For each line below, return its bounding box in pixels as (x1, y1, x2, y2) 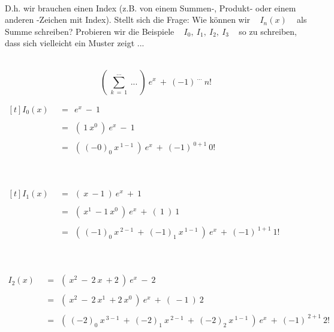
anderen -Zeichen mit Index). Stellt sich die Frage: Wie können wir (5, 13, 251, 26)
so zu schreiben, (239, 25, 297, 37)
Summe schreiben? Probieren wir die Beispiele (5, 25, 174, 37)
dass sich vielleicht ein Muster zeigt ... (5, 37, 145, 49)
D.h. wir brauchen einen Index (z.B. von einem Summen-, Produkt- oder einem (5, 1, 296, 14)
